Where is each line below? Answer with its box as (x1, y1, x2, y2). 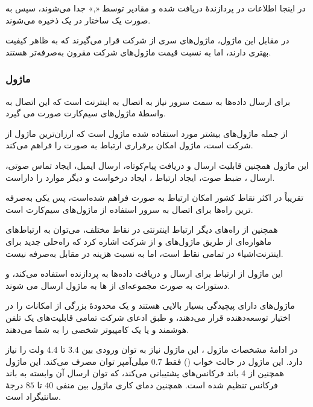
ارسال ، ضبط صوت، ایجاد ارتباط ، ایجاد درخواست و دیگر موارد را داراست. (5, 171, 275, 183)
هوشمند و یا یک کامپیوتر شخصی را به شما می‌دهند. (5, 323, 189, 335)
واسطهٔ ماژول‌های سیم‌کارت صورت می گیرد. (5, 107, 166, 119)
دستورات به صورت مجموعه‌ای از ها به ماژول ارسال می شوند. (5, 279, 230, 291)
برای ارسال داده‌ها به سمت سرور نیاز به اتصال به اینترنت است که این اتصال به (5, 95, 291, 107)
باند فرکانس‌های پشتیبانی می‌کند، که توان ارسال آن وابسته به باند (5, 367, 239, 379)
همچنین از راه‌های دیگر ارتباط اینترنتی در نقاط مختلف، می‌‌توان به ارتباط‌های (5, 223, 278, 236)
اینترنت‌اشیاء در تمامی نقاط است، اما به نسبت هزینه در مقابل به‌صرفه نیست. (5, 247, 283, 259)
